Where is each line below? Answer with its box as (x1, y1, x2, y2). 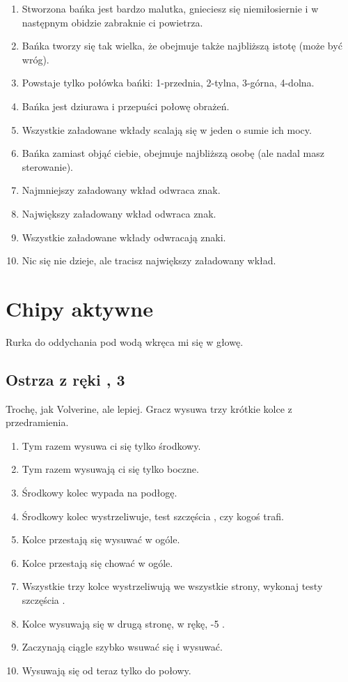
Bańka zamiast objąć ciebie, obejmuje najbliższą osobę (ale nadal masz (22, 146, 324, 160)
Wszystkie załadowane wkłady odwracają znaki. (22, 229, 226, 244)
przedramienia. (6, 415, 69, 430)
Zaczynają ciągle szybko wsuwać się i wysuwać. (22, 639, 223, 654)
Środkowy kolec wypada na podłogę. (22, 485, 177, 500)
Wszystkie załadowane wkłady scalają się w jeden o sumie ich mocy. (22, 122, 312, 137)
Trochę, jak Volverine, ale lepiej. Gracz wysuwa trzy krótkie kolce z (6, 401, 292, 416)
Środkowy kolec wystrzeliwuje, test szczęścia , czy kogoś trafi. (22, 508, 284, 523)
